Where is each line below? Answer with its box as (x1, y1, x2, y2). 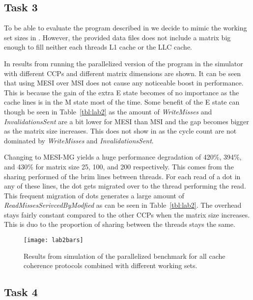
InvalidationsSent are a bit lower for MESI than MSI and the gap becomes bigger (4, 116, 249, 126)
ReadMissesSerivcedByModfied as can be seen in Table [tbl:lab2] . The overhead (4, 200, 242, 210)
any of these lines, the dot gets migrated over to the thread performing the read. (4, 181, 246, 191)
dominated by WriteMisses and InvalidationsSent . (4, 135, 154, 145)
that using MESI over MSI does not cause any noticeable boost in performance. (4, 78, 244, 88)
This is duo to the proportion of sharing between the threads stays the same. (4, 219, 235, 229)
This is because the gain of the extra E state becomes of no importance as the (4, 87, 239, 97)
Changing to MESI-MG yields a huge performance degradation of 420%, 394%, (4, 152, 242, 162)
